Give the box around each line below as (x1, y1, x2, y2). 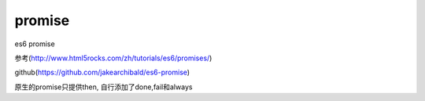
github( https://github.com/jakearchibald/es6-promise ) (14, 67, 190, 78)
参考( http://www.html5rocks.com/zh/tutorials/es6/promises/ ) (14, 53, 213, 63)
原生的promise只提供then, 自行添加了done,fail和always (14, 82, 193, 92)
